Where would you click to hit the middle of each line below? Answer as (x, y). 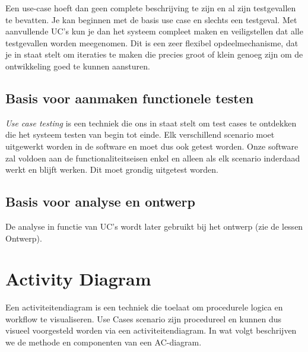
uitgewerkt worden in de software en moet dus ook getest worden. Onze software (152, 146)
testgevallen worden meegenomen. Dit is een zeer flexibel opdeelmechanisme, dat (152, 42)
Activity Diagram (78, 279)
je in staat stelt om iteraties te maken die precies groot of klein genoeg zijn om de (154, 54)
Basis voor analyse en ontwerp (100, 202)
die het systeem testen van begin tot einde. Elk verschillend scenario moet (140, 134)
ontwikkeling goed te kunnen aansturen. (78, 66)
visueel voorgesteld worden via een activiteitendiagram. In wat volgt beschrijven (151, 330)
